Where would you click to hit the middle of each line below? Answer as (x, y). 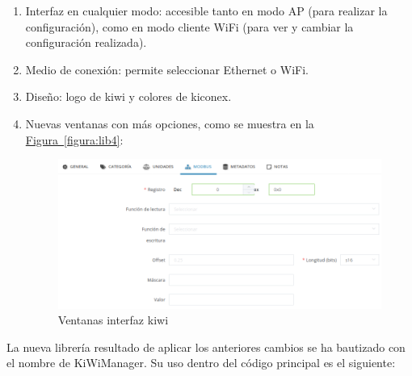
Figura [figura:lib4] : (74, 139)
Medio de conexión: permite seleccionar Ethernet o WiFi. (167, 69)
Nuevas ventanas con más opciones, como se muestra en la (170, 123)
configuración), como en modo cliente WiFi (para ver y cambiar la (189, 26)
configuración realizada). (86, 42)
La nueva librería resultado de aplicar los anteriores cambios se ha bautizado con (206, 347)
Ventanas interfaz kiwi (113, 320)
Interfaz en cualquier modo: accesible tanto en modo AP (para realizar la (206, 10)
